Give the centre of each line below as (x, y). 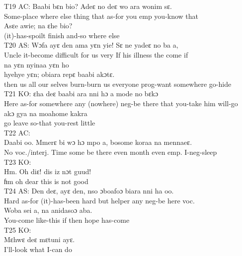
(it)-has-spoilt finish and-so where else (62, 35)
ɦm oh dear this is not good (46, 181)
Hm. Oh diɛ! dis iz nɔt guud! (48, 171)
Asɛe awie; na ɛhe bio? (38, 26)
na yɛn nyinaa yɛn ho (37, 64)
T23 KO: (18, 161)
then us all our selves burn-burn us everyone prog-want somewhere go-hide (118, 84)
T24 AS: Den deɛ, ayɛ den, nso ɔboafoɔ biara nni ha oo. (89, 191)
